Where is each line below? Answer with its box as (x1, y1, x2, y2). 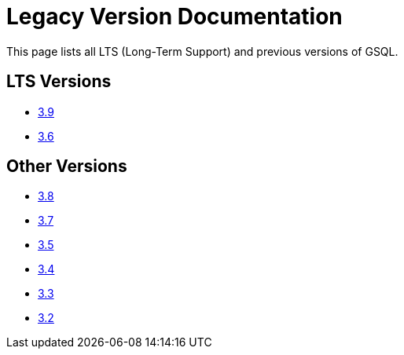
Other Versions (6, 156, 127, 177)
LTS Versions (6, 71, 112, 92)
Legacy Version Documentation (6, 3, 343, 30)
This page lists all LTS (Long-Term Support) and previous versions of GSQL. (6, 44, 398, 58)
